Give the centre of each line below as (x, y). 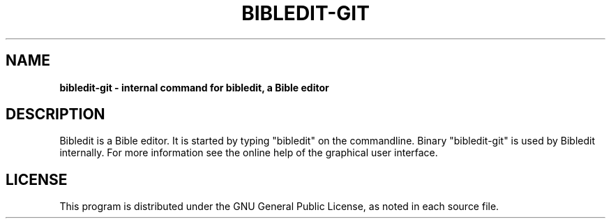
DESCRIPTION (55, 114)
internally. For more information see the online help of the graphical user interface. (249, 153)
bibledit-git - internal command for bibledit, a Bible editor (194, 87)
